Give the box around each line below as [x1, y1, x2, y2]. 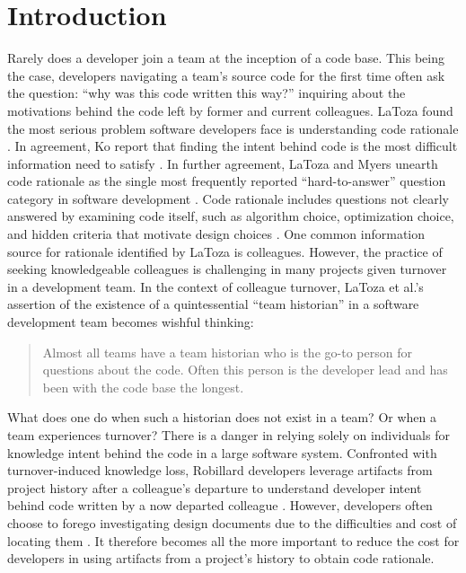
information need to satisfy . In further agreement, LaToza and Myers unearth [7, 154, 438, 172]
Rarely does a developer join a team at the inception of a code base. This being [7, 48, 444, 67]
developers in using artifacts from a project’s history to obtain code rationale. [7, 549, 435, 568]
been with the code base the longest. [42, 377, 244, 396]
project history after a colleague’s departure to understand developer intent [7, 478, 422, 497]
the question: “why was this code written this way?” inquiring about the [7, 84, 406, 102]
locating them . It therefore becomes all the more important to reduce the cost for [7, 531, 460, 550]
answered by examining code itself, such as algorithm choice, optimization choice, [7, 207, 454, 225]
